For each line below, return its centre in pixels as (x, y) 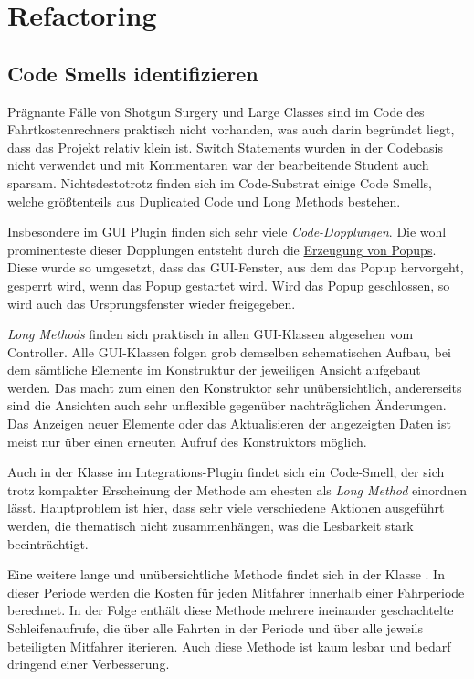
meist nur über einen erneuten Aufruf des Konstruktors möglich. (187, 441)
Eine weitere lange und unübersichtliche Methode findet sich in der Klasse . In (226, 574)
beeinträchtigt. (48, 543)
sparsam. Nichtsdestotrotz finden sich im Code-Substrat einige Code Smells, (220, 182)
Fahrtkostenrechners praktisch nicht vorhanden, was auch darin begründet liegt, (231, 129)
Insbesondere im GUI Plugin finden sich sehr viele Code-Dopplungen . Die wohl (227, 232)
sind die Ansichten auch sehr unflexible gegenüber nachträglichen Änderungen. (227, 405)
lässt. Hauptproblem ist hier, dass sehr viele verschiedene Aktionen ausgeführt (226, 508)
